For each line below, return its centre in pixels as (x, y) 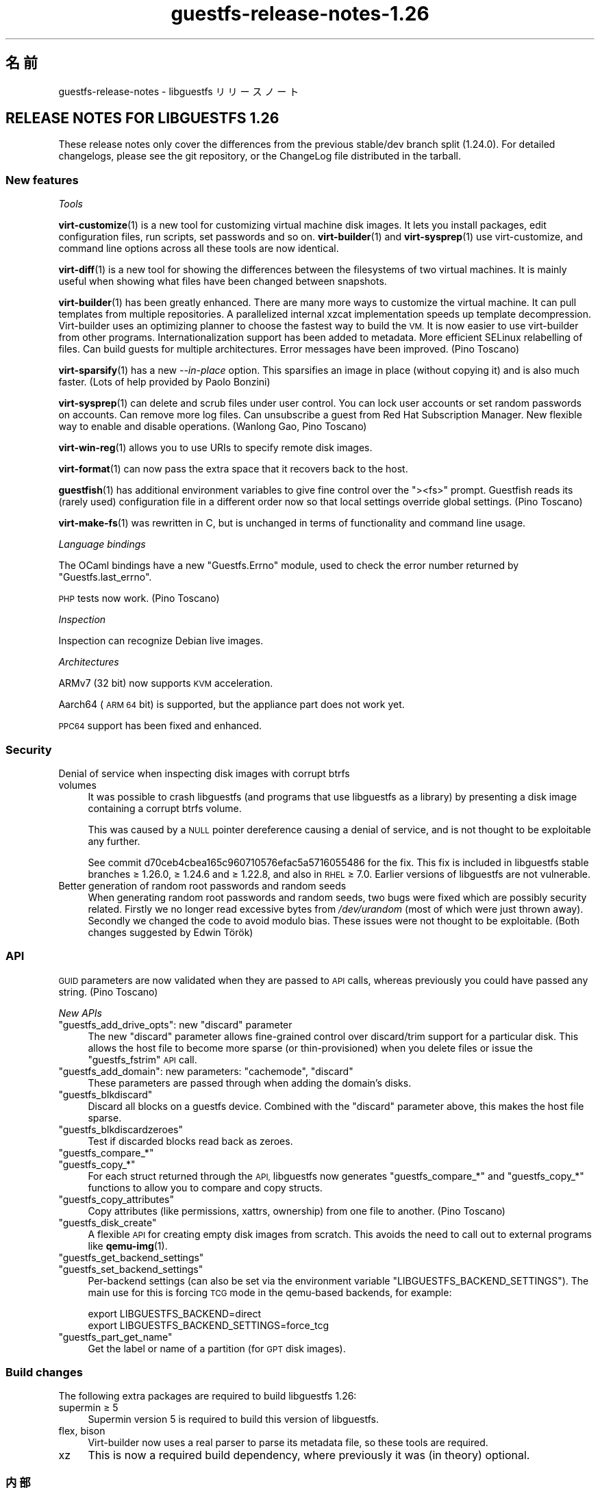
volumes (77, 785)
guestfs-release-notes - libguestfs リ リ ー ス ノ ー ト (179, 91)
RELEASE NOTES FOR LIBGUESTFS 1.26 (142, 118)
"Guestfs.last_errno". (105, 577)
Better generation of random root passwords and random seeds (202, 885)
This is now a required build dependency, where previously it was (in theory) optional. (309, 1455)
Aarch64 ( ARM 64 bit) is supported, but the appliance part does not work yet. (232, 705)
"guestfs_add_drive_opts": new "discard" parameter (175, 1024)
